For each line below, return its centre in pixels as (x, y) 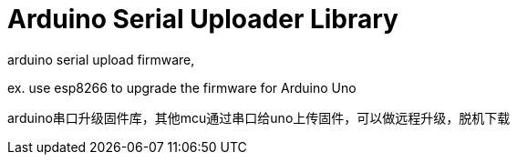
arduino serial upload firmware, (101, 59)
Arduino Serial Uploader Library (203, 19)
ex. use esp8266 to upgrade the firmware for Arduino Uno (182, 87)
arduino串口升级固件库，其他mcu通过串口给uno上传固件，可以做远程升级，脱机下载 (259, 117)
